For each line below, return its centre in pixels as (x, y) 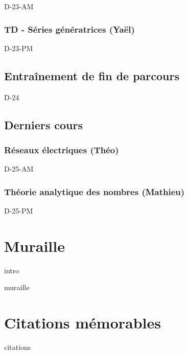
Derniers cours (43, 124)
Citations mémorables (83, 323)
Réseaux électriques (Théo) (62, 149)
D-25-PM (19, 211)
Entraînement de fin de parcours (92, 75)
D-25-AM (19, 169)
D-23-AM (19, 6)
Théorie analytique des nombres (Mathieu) (95, 191)
